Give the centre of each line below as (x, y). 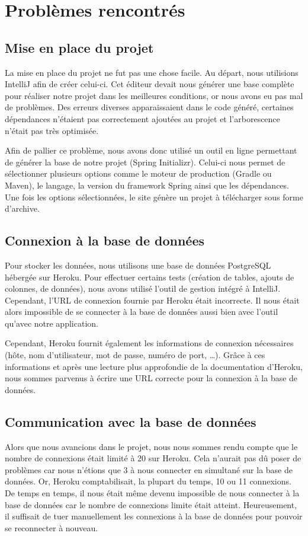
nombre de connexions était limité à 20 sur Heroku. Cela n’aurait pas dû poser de (153, 458)
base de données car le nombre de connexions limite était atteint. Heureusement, (151, 504)
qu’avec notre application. (52, 323)
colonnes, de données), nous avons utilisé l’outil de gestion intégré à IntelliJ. (143, 288)
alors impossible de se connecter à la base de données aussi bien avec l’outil (142, 312)
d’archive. (22, 208)
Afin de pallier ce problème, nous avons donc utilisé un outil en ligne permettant (151, 150)
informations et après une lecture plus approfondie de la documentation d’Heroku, (154, 366)
